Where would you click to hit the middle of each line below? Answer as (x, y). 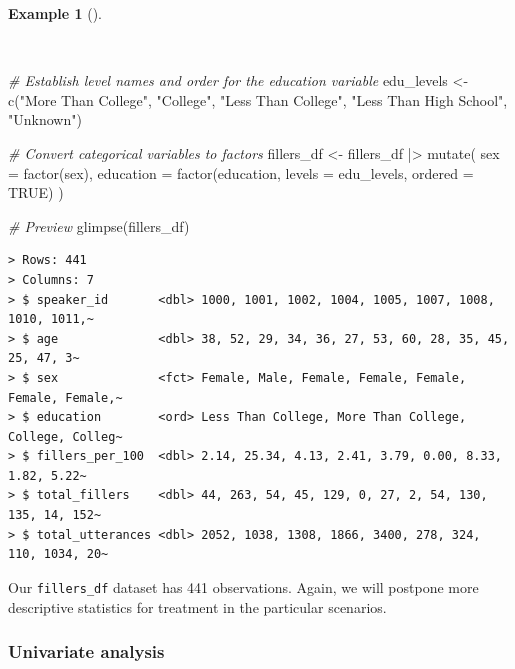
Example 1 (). (55, 13)
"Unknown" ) (45, 119)
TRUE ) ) (36, 192)
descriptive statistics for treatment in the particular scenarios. (197, 606)
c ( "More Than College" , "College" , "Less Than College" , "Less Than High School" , (258, 99)
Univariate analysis (86, 651)
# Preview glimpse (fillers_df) (99, 225)
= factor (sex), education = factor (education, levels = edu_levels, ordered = (241, 172)
